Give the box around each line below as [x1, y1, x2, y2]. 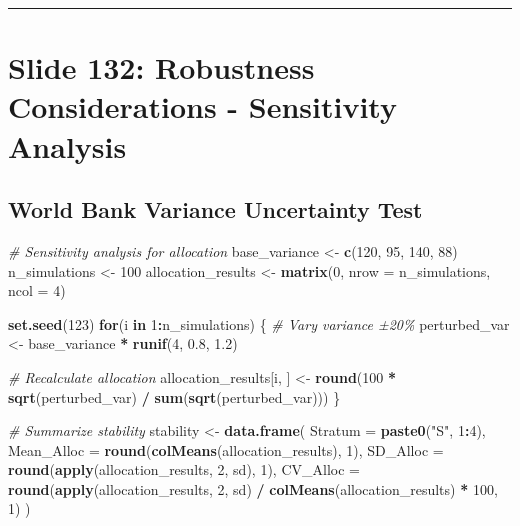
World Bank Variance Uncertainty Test [8, 194, 423, 225]
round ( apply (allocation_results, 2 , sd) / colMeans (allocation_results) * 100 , [8, 478, 498, 499]
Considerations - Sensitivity [8, 86, 397, 127]
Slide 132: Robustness [8, 47, 315, 88]
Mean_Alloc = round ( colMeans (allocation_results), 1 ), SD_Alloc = [8, 439, 444, 460]
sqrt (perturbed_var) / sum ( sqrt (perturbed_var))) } [8, 386, 341, 407]
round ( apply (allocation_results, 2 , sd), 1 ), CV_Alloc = [8, 459, 360, 480]
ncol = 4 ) [8, 280, 66, 301]
